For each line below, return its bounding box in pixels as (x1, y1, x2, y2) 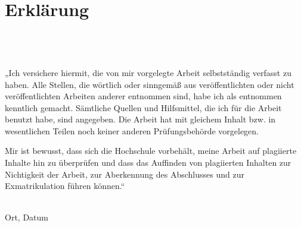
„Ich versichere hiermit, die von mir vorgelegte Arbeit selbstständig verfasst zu (5, 66, 291, 78)
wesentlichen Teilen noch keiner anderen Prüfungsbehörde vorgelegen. (5, 124, 259, 137)
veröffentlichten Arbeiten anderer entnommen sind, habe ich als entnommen (5, 90, 282, 102)
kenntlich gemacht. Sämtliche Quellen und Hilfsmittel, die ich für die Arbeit (5, 101, 282, 113)
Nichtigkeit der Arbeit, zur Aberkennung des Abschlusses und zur (5, 168, 244, 180)
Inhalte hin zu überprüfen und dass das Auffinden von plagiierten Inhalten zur (5, 156, 291, 169)
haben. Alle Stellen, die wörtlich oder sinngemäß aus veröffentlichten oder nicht (5, 78, 294, 90)
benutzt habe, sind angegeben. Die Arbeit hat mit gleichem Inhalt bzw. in (5, 113, 276, 125)
